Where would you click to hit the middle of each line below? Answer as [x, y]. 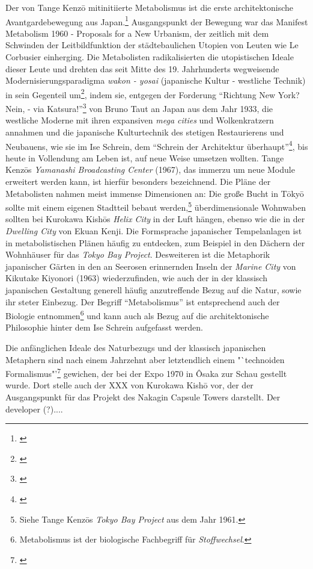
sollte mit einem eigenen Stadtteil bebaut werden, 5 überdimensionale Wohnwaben [156, 206]
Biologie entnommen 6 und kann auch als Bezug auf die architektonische [137, 315]
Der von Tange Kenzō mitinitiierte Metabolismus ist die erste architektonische [150, 7]
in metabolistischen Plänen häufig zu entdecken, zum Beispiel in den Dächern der [155, 242]
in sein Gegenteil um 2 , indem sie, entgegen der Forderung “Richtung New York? [153, 93]
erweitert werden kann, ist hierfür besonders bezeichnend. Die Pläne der [138, 181]
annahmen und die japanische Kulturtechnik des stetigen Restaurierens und [145, 132]
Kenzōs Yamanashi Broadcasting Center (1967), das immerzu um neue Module [150, 169]
